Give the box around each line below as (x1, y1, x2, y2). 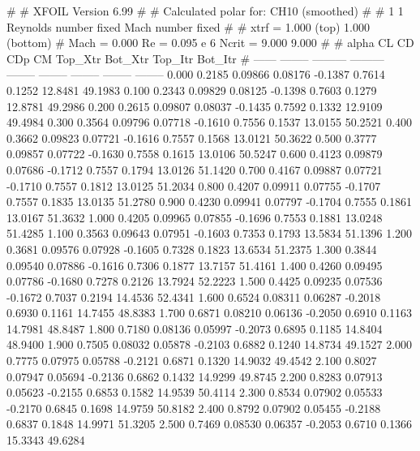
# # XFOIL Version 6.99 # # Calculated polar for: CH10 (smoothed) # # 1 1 (6, 2, 404, 19)
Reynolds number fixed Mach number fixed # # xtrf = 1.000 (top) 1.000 (6, 18, 371, 35)
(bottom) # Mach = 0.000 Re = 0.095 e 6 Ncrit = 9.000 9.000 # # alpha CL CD (6, 34, 414, 51)
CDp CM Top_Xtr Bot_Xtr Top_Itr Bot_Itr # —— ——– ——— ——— (6, 49, 384, 67)
